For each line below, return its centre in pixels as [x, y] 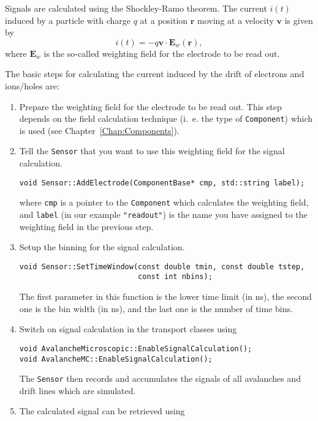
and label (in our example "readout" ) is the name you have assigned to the [163, 214]
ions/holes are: [32, 85]
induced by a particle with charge [68, 20]
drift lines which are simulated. [78, 390]
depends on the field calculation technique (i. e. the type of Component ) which [166, 118]
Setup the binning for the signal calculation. [102, 247]
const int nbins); [175, 277]
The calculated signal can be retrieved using [102, 411]
